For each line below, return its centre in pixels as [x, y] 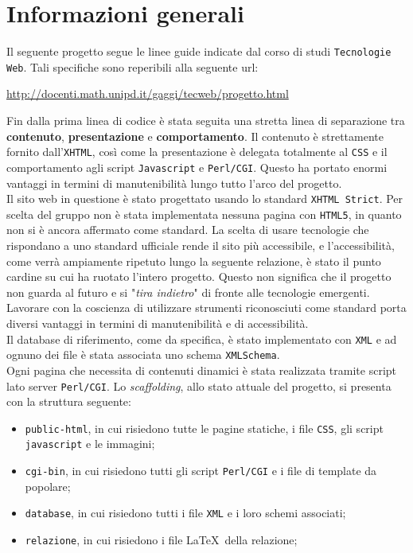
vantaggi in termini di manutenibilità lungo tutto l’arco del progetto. [174, 183]
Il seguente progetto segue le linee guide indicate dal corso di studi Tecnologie [199, 51]
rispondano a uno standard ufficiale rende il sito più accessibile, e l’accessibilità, [201, 245]
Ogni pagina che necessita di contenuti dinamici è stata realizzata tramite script [201, 370]
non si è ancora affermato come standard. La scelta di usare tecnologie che [188, 230]
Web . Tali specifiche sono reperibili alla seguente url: [132, 66]
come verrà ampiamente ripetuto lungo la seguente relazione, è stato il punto [194, 261]
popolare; [48, 486]
